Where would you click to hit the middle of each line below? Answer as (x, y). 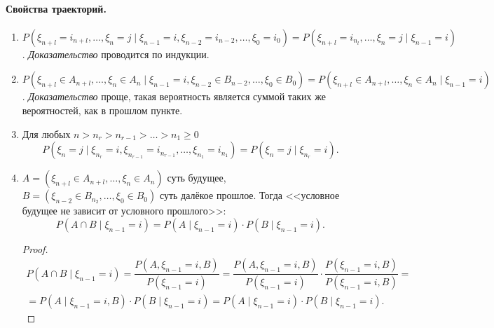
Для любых (46, 134)
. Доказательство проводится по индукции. (116, 54)
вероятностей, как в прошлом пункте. (102, 110)
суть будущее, (197, 178)
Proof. (35, 248)
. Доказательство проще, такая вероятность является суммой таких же (174, 96)
